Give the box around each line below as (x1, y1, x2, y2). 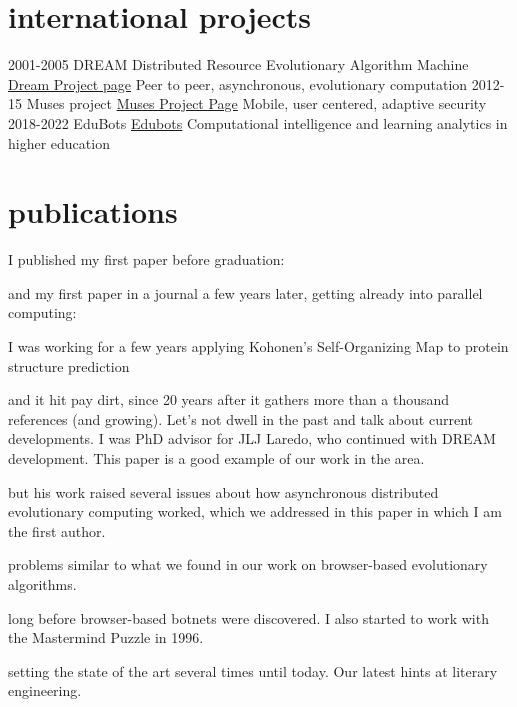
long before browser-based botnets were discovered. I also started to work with (8, 607, 489, 628)
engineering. (8, 680, 82, 701)
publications (8, 191, 178, 232)
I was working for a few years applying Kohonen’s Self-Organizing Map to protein (8, 336, 509, 356)
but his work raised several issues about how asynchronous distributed (8, 481, 439, 502)
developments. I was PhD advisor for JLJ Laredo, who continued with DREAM (8, 428, 496, 449)
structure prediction (8, 355, 130, 376)
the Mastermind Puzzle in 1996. (8, 627, 204, 648)
